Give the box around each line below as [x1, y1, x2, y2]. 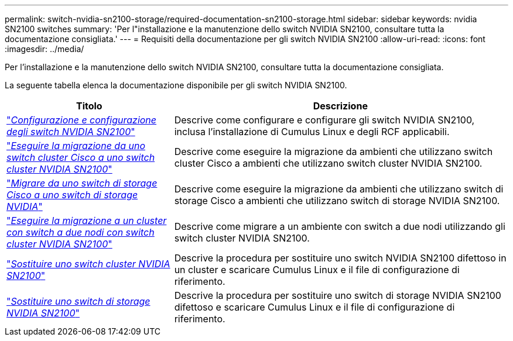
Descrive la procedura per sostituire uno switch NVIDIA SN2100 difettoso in [174, 252, 507, 264]
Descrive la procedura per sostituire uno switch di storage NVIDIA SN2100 [174, 290, 501, 301]
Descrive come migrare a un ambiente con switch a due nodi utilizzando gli [174, 221, 505, 232]
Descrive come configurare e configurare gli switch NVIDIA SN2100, [174, 114, 475, 126]
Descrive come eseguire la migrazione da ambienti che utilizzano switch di [174, 183, 504, 195]
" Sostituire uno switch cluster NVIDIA [6, 258, 170, 270]
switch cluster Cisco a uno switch [6, 151, 155, 163]
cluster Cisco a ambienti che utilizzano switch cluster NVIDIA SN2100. [174, 157, 483, 169]
